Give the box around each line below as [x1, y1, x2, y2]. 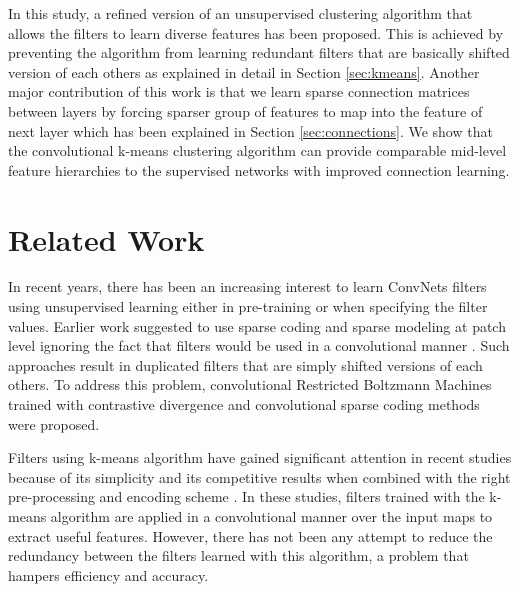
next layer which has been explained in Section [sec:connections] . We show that [8, 120, 493, 141]
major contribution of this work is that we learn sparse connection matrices [8, 81, 470, 102]
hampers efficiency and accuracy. [8, 564, 209, 585]
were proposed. [8, 413, 100, 434]
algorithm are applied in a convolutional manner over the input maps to [50, 506, 493, 526]
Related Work [8, 218, 205, 259]
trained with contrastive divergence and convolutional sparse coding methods [8, 394, 480, 415]
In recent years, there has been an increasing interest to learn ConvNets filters [8, 276, 487, 297]
